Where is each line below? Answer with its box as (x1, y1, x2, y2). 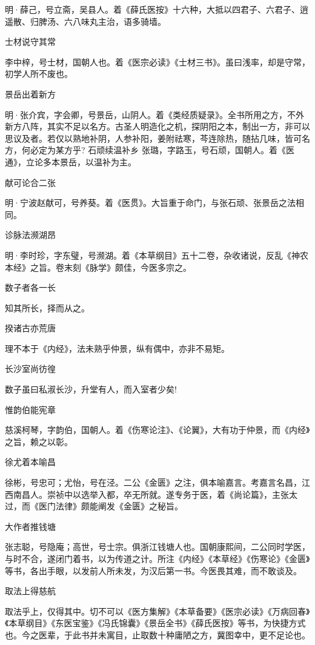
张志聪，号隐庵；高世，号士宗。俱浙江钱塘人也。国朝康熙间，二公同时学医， (5, 540, 310, 553)
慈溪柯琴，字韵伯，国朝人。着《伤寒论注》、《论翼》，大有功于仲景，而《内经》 (5, 423, 310, 436)
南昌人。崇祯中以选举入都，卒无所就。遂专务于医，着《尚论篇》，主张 (13, 488, 289, 500)
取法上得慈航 (5, 584, 56, 597)
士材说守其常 (5, 35, 56, 48)
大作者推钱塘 (5, 520, 56, 532)
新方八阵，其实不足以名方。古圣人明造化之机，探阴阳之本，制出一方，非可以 (5, 120, 310, 133)
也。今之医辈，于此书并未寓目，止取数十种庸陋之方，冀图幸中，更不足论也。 (5, 628, 310, 641)
